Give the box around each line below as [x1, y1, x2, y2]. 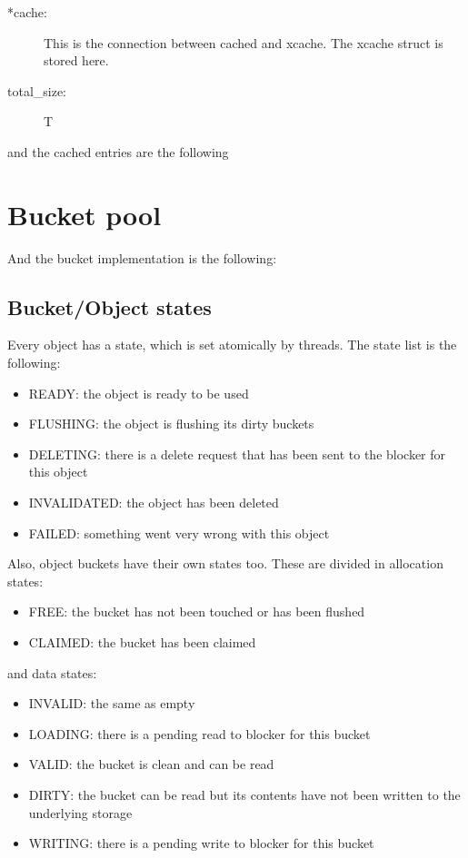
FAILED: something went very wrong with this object [28, 523, 330, 542]
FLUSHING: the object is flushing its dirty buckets [28, 414, 314, 433]
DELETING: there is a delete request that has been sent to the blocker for [28, 444, 446, 463]
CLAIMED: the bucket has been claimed [28, 633, 256, 652]
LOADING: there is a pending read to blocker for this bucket [28, 724, 371, 743]
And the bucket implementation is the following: [7, 248, 277, 267]
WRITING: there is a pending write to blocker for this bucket [28, 833, 374, 853]
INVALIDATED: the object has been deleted [28, 493, 279, 512]
